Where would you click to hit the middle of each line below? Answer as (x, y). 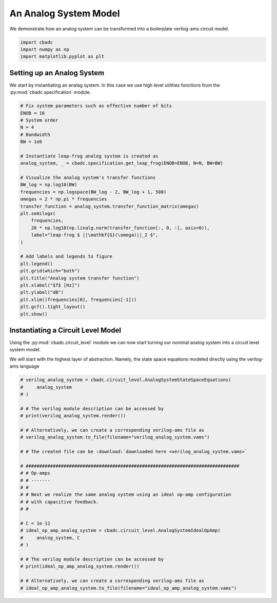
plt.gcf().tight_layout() (53, 307)
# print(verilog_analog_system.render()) (73, 416)
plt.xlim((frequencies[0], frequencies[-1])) (78, 299)
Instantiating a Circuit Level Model (65, 330)
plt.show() (34, 314)
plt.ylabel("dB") (42, 293)
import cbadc (37, 42)
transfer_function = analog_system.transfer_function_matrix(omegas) (110, 206)
